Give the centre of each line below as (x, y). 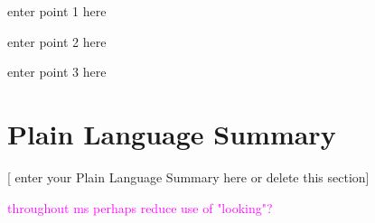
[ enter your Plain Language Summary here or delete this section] (188, 177)
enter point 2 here (57, 41)
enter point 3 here (57, 72)
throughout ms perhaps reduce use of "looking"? (140, 207)
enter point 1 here (57, 11)
